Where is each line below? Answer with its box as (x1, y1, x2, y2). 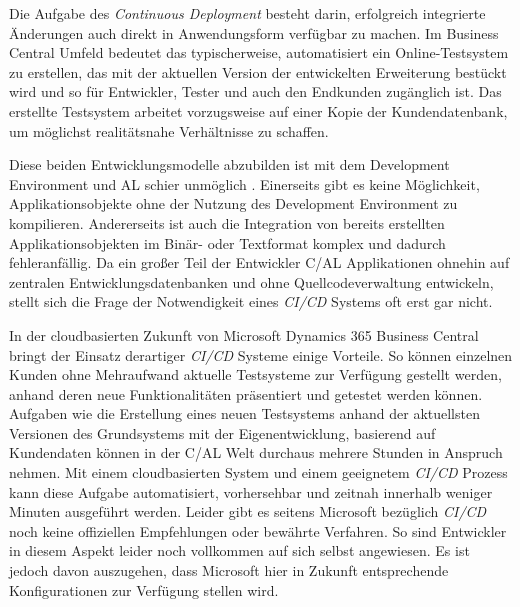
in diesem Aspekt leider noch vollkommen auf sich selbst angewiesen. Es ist (9, 540, 470, 561)
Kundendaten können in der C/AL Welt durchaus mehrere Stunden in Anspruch (9, 442, 503, 463)
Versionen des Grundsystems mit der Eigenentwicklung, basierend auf (9, 422, 436, 443)
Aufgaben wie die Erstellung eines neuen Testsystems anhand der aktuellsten (9, 403, 480, 424)
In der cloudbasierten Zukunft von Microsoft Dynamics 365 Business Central (9, 324, 479, 345)
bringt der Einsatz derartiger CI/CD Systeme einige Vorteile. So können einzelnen (9, 344, 513, 365)
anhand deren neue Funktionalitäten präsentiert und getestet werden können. (9, 383, 483, 404)
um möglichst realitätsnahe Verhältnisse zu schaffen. (9, 120, 329, 141)
